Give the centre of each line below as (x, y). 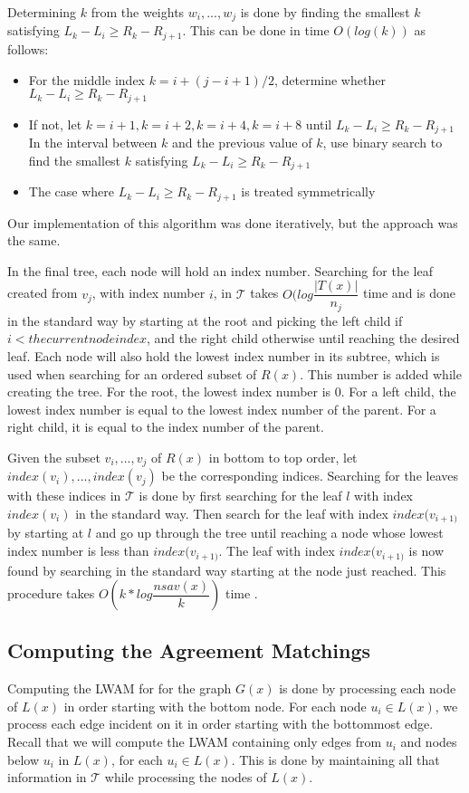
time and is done (409, 293)
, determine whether (330, 79)
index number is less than (78, 551)
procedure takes (51, 593)
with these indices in (64, 496)
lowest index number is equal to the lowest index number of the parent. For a (222, 409)
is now (426, 551)
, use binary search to (383, 142)
